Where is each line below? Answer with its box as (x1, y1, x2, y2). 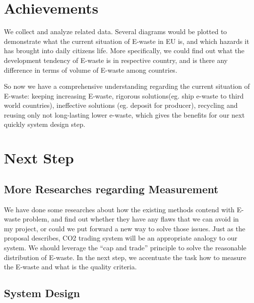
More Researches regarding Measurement (4, 181, 219, 196)
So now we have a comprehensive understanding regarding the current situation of (4, 81, 250, 91)
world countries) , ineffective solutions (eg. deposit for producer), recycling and (4, 100, 238, 110)
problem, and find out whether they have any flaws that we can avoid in (22, 214, 239, 224)
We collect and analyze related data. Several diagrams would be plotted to (4, 26, 227, 37)
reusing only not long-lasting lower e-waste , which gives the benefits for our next (4, 109, 245, 120)
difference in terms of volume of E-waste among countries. (4, 64, 177, 75)
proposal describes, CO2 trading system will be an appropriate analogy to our (4, 233, 237, 243)
